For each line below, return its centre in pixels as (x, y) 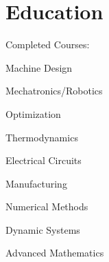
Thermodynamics (42, 137)
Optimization (33, 113)
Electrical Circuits (44, 160)
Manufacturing (36, 183)
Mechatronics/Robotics (54, 91)
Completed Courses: (48, 44)
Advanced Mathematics (55, 253)
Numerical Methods (47, 206)
